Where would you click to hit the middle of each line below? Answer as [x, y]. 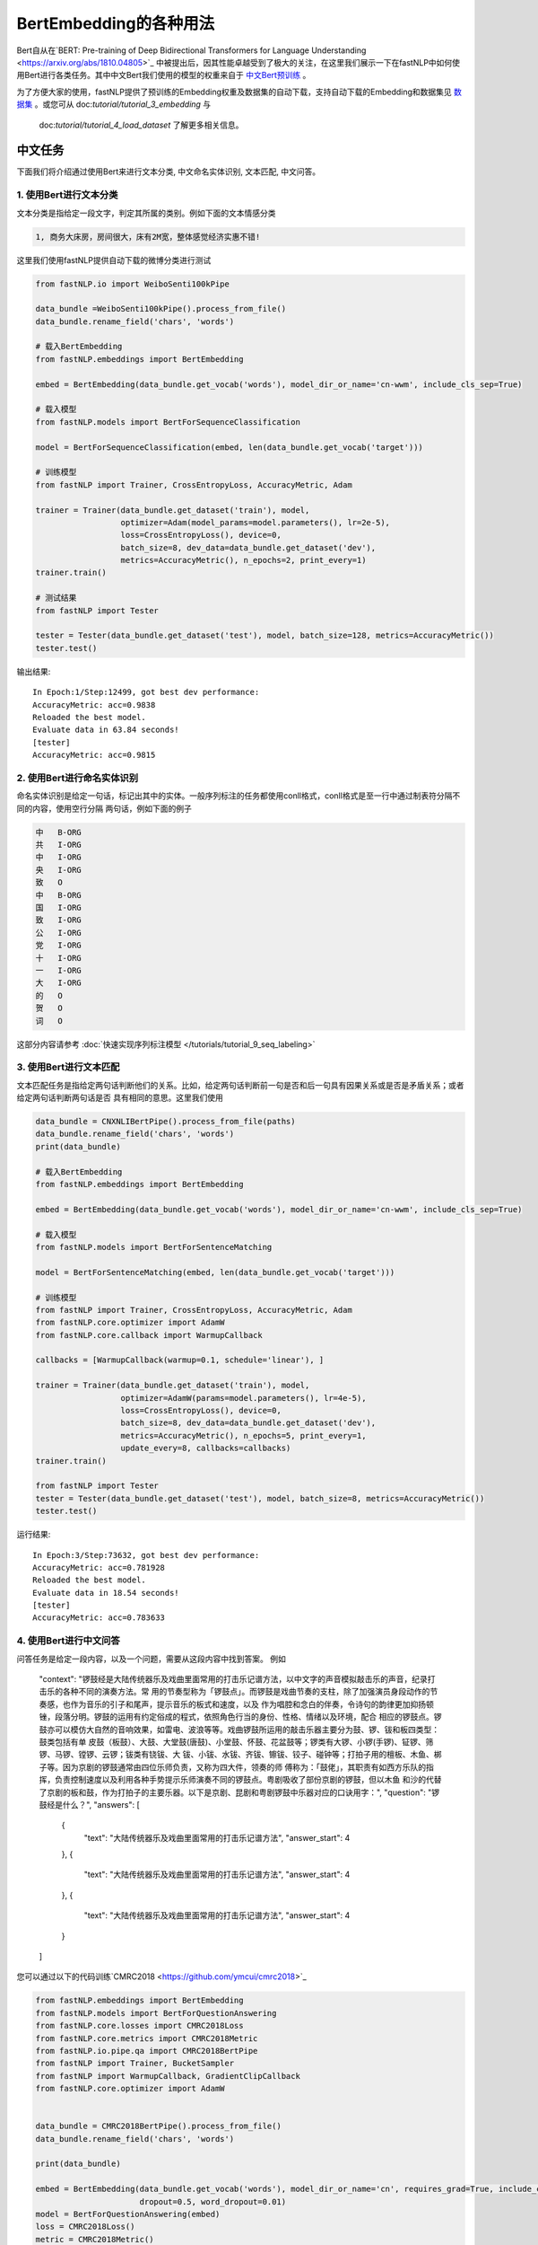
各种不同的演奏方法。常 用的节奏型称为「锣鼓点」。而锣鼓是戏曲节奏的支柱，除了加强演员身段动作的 [246, 1692]
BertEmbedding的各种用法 [116, 23]
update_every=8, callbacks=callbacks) [206, 1448]
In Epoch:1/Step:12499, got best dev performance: [146, 692]
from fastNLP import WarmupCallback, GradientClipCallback [168, 2076]
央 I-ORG [59, 870]
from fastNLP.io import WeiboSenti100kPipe [133, 284]
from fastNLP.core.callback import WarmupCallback [149, 1335]
